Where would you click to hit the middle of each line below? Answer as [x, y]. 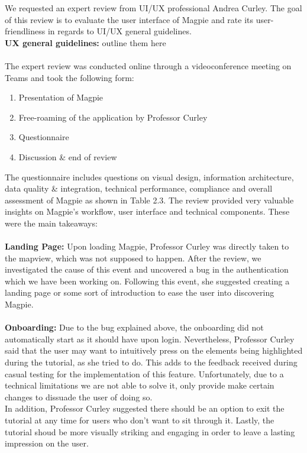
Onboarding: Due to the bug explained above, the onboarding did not [134, 327]
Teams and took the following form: [70, 77]
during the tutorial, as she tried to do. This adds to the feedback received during [151, 362]
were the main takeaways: [51, 223]
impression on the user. [47, 443]
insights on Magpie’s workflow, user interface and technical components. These [147, 211]
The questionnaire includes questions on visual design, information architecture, [149, 177]
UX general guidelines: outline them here [85, 42]
